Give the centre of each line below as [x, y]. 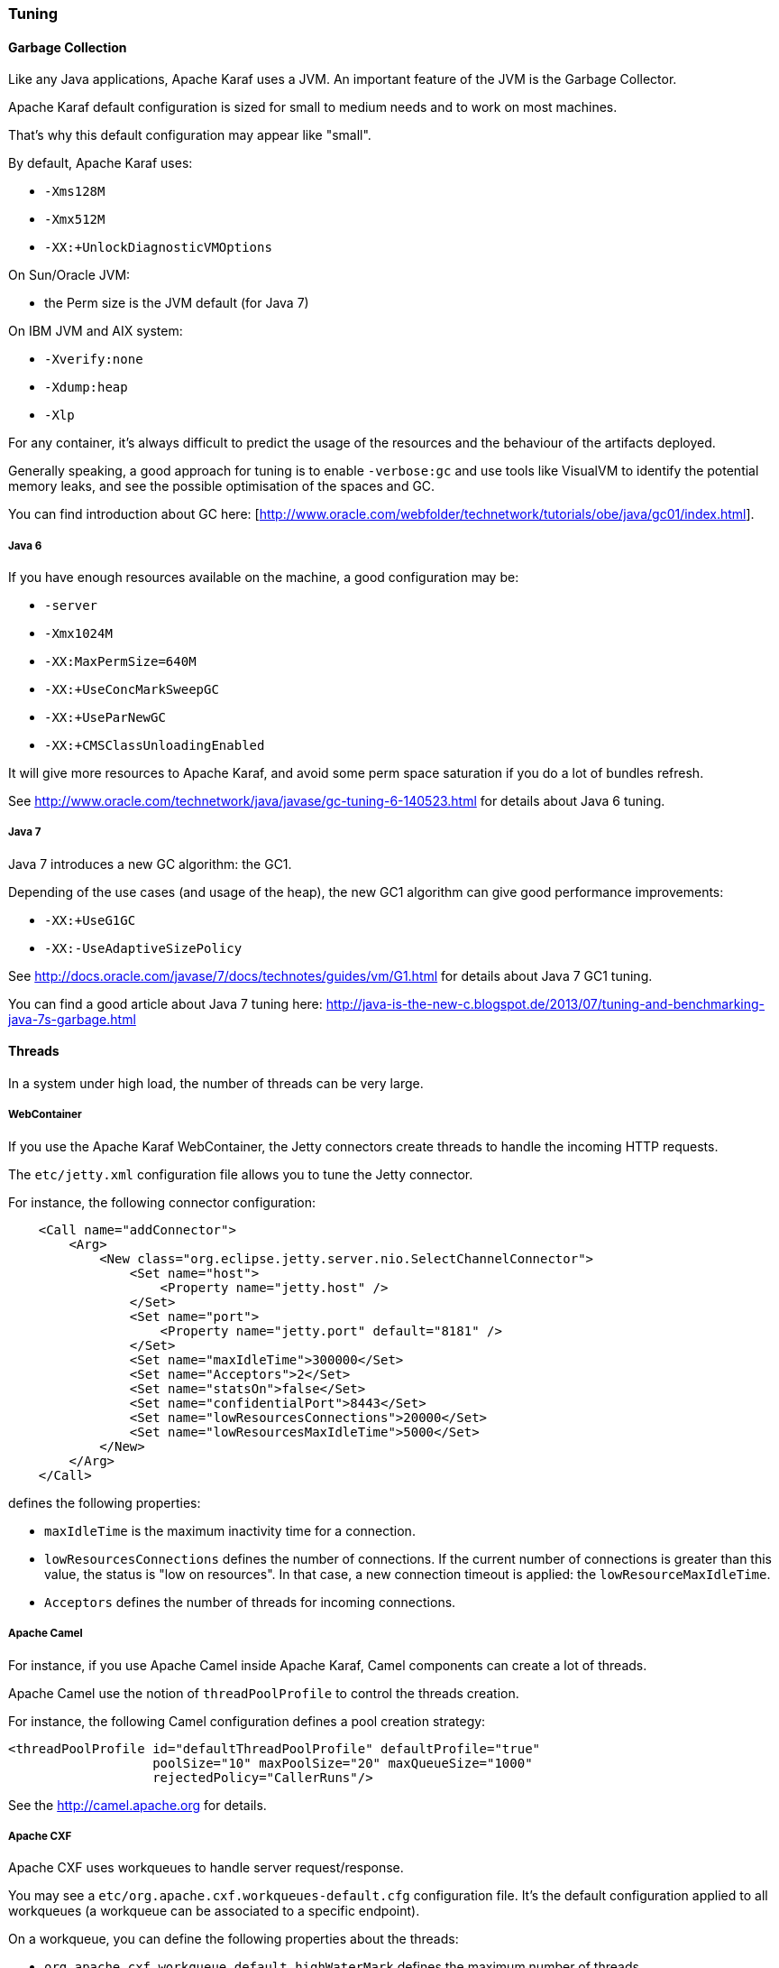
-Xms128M [75, 192]
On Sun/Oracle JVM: [69, 275]
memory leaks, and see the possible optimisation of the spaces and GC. [222, 486]
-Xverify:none [94, 360]
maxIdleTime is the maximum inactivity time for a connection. [230, 1530]
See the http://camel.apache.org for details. [137, 1805]
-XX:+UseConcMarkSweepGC [132, 689]
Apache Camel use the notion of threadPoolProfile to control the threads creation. [264, 1693]
